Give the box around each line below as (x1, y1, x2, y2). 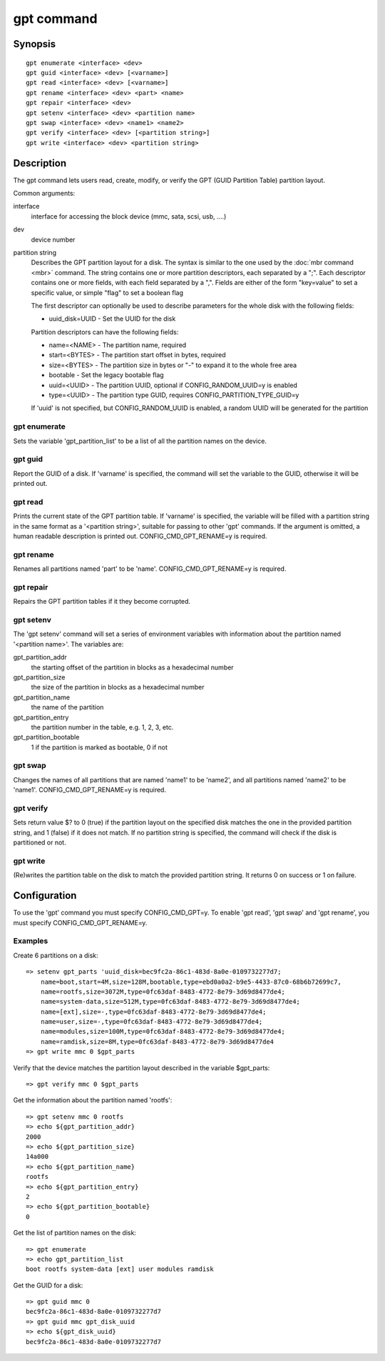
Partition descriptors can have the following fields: (31, 327, 179, 336)
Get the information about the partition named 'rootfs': (13, 1096, 173, 1105)
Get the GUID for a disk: (13, 1281, 83, 1290)
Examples (13, 936, 48, 946)
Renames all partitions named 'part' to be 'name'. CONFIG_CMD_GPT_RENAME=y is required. (13, 564, 287, 573)
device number (31, 235, 76, 244)
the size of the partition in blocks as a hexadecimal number (31, 683, 205, 692)
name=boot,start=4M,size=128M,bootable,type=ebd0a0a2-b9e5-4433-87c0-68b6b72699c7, (40, 977, 342, 986)
